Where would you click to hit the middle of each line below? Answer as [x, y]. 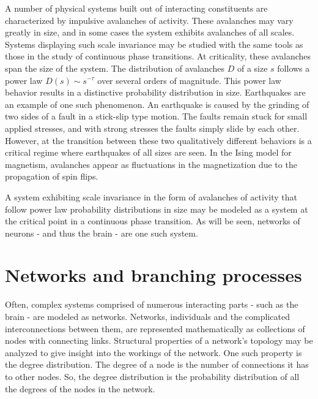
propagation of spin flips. [52, 176]
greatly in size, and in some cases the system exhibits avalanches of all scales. [150, 32]
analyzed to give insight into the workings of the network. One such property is [153, 352]
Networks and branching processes [153, 275]
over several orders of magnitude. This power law [189, 80]
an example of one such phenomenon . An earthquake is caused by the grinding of [157, 104]
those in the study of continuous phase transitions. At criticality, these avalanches [158, 56]
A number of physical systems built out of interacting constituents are [136, 8]
